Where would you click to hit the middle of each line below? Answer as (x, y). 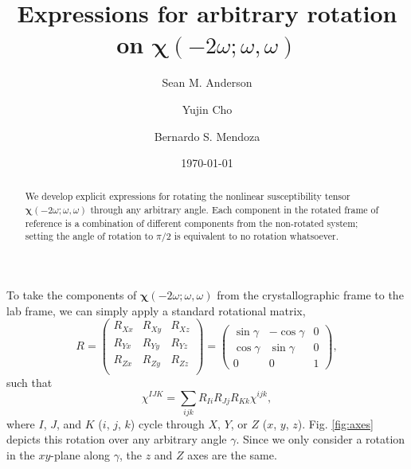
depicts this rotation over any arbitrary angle (117, 439)
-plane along (80, 455)
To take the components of (72, 295)
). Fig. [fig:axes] (335, 423)
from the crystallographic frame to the (310, 295)
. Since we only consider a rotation (321, 439)
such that (29, 382)
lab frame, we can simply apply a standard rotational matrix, (156, 310)
